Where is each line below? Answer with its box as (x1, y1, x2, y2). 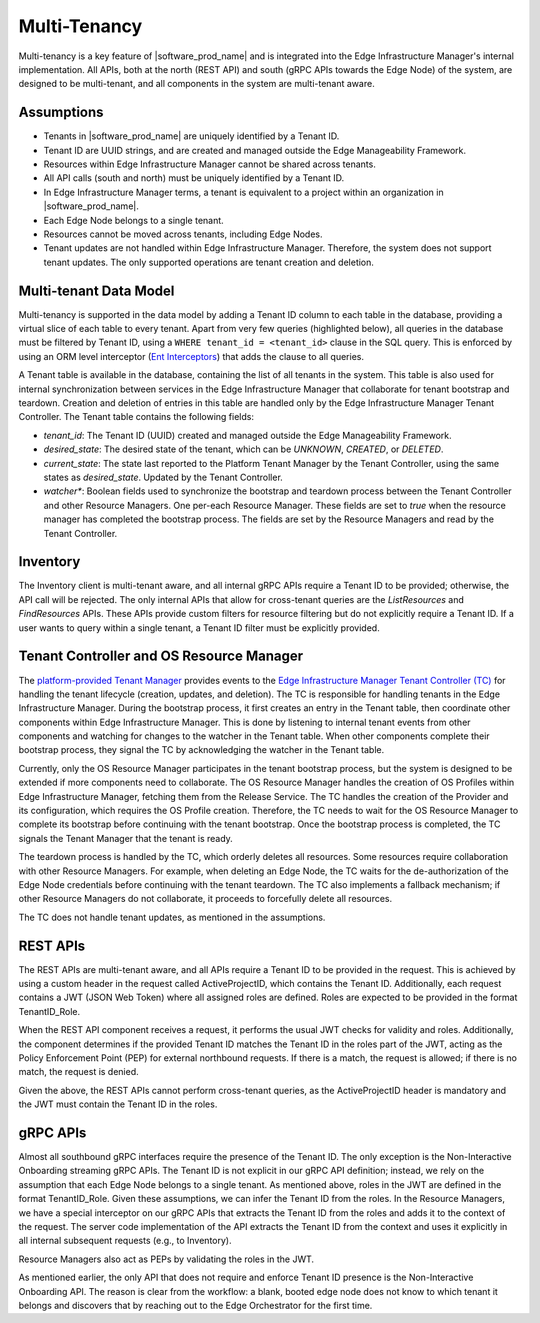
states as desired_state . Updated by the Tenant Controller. (43, 471, 284, 483)
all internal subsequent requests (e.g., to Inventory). (18, 1235, 232, 1247)
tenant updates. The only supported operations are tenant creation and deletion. (43, 256, 375, 268)
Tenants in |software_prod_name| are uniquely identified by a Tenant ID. (43, 130, 340, 142)
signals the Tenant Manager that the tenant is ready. (18, 832, 234, 844)
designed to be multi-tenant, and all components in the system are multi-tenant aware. (18, 78, 375, 90)
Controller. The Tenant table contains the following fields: (18, 411, 255, 423)
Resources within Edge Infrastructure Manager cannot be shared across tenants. (43, 158, 377, 170)
